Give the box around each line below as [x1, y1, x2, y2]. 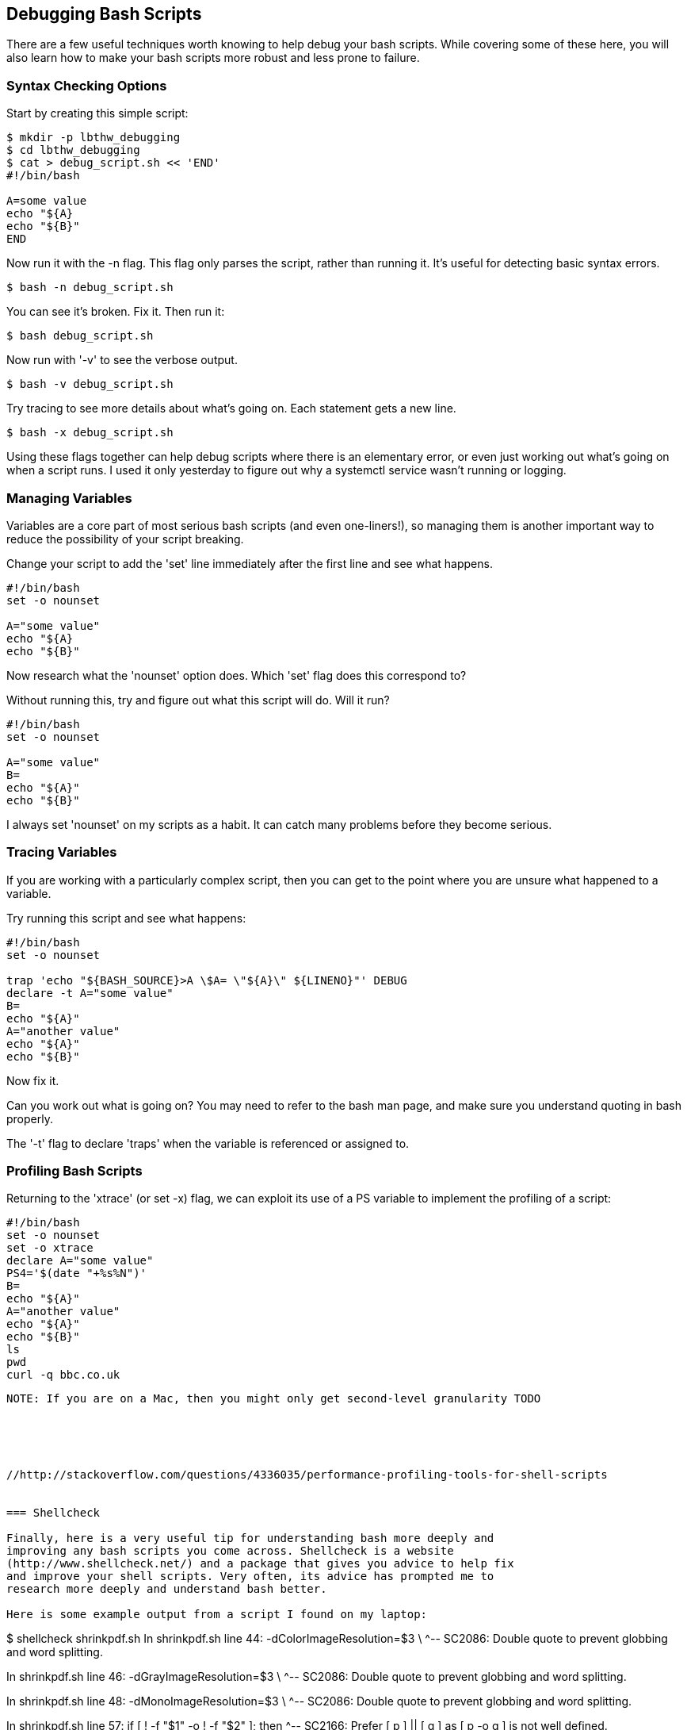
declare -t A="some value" [6, 986, 174, 999]
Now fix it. [6, 1073, 59, 1087]
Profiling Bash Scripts [6, 1163, 143, 1180]
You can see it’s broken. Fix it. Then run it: [6, 305, 225, 319]
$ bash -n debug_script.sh [6, 281, 174, 294]
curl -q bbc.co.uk [6, 1368, 120, 1382]
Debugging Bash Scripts [6, 4, 202, 24]
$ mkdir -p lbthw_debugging [6, 131, 181, 144]
